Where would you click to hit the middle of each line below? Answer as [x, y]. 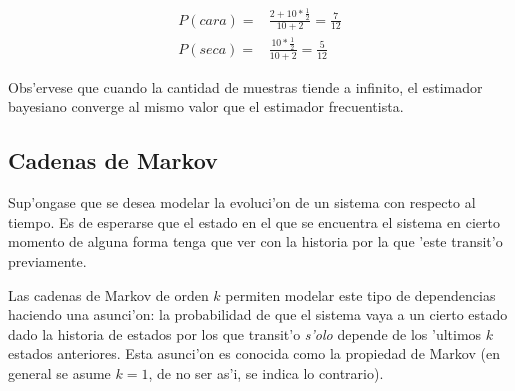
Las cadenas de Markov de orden [108, 294]
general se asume [59, 372]
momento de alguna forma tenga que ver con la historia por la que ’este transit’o [255, 241]
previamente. [47, 260]
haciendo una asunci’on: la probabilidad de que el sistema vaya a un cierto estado [258, 314]
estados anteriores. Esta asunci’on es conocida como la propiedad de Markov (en [254, 353]
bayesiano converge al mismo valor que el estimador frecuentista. [206, 106]
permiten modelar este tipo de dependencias [360, 294]
